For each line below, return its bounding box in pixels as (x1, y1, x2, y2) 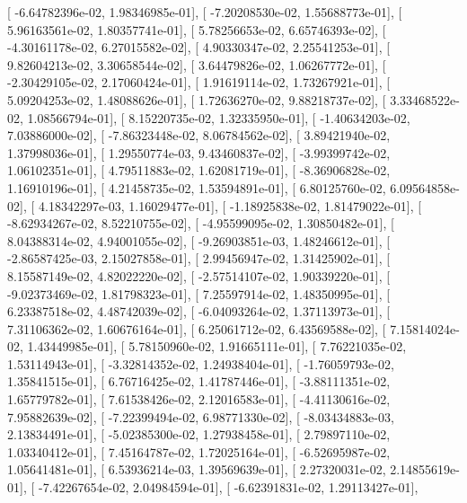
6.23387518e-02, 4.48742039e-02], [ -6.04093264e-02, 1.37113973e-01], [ (7, 302, 391, 321)
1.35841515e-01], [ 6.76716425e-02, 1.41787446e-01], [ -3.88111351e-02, (7, 372, 391, 391)
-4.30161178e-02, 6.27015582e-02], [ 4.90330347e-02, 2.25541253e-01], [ (7, 38, 391, 57)
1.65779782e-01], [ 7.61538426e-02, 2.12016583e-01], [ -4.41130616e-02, (7, 390, 391, 409)
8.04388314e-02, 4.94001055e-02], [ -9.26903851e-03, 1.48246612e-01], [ (7, 231, 391, 250)
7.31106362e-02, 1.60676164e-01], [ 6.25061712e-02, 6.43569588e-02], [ (7, 319, 386, 338)
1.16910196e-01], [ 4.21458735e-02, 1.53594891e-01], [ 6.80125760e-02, (7, 178, 386, 197)
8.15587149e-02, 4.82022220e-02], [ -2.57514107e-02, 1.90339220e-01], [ (7, 266, 391, 285)
